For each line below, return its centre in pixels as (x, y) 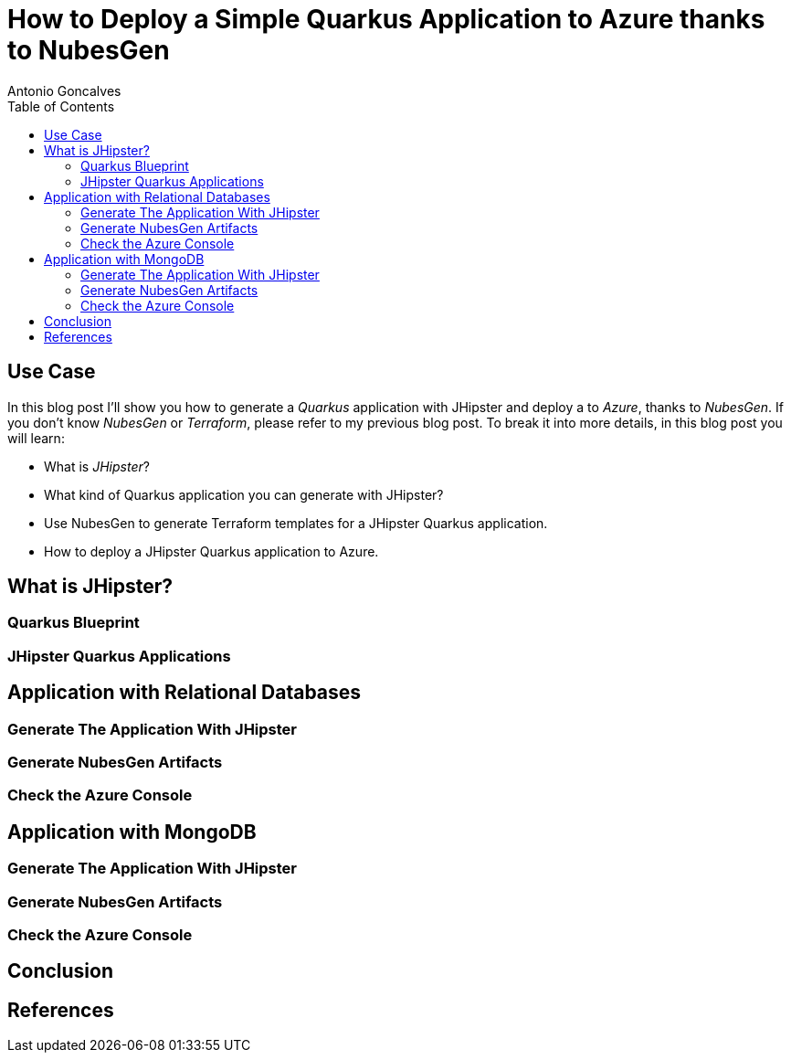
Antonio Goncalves (64, 90)
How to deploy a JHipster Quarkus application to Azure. (211, 551)
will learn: (36, 438)
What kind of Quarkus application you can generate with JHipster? (244, 494)
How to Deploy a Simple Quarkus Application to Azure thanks (386, 19)
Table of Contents (61, 106)
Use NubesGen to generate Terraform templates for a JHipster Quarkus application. (296, 523)
